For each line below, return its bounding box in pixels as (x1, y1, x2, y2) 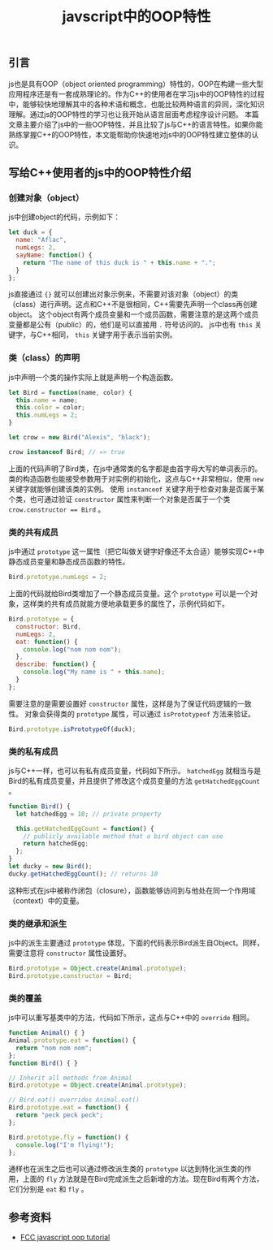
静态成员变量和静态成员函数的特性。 (8, 557, 130, 567)
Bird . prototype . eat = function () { (8, 1104, 129, 1112)
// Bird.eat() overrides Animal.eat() (8, 1096, 140, 1105)
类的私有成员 (8, 746, 59, 757)
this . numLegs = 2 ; (15, 411, 79, 419)
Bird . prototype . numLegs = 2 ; (8, 573, 107, 582)
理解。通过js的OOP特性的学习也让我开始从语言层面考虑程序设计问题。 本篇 (8, 109, 260, 119)
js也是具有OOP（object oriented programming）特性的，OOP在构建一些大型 (8, 79, 264, 89)
